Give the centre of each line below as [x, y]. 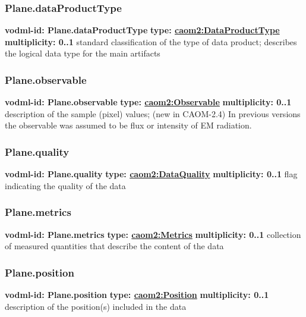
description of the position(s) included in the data [96, 306]
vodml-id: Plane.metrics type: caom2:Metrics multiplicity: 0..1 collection [153, 234]
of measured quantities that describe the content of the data [114, 246]
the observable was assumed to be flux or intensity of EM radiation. [128, 125]
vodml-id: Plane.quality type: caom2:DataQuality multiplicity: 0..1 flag [151, 174]
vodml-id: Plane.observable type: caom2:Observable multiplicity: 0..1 [148, 102]
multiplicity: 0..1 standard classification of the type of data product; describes [151, 41]
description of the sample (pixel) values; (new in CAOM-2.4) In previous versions [153, 113]
